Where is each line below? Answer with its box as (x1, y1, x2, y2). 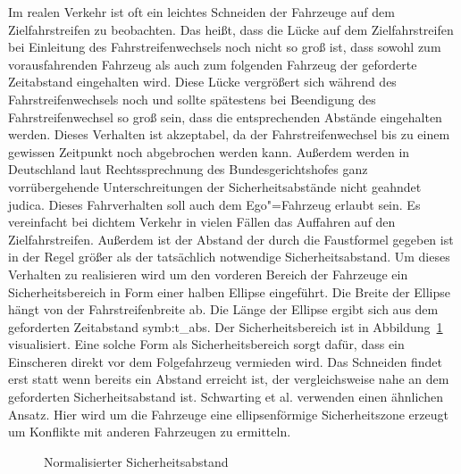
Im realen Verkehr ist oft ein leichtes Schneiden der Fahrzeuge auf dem (8, 3, 395, 21)
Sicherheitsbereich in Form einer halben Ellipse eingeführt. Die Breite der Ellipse (8, 282, 451, 301)
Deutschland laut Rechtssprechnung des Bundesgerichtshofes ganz (8, 160, 368, 179)
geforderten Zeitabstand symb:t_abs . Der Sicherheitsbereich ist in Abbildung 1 (8, 317, 443, 336)
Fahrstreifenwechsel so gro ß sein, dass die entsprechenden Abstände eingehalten (8, 107, 442, 126)
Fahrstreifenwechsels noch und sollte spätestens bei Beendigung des (8, 89, 376, 108)
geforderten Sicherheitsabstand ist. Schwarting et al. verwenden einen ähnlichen (8, 387, 443, 406)
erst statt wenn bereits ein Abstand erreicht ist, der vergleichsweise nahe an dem (8, 370, 449, 388)
